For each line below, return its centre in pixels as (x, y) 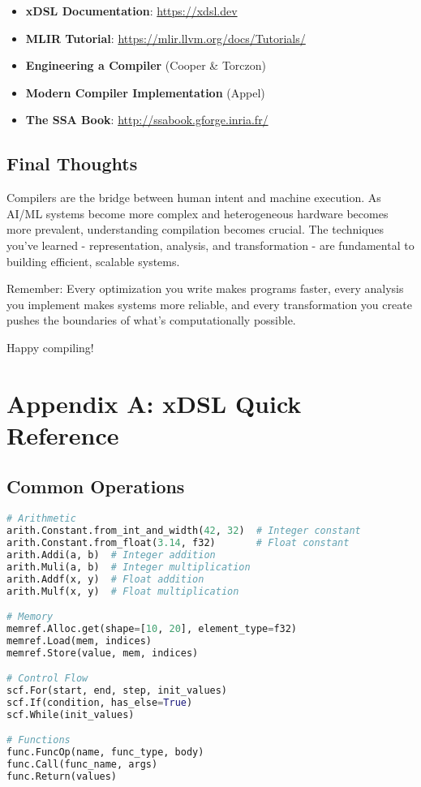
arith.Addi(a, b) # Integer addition (111, 555)
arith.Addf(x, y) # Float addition (105, 579)
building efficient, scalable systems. (93, 261)
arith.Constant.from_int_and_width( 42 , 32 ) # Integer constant (184, 531)
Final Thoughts (72, 163)
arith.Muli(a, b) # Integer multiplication (129, 567)
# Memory (30, 617)
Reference (63, 434)
